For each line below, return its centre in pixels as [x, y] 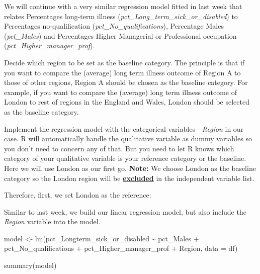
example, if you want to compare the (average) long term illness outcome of [120, 92]
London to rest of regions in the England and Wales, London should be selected [127, 102]
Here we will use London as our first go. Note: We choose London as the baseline [130, 168]
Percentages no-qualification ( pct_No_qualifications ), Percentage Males [114, 26]
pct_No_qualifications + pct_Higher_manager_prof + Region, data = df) [121, 248]
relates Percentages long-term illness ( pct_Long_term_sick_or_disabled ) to [121, 16]
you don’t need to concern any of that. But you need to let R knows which [119, 148]
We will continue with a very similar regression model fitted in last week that [123, 6]
